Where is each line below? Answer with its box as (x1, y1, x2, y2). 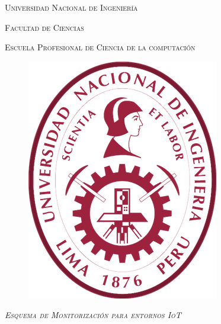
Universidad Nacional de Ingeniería (5, 1, 138, 13)
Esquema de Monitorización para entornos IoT (5, 309, 181, 321)
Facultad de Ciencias (5, 21, 84, 33)
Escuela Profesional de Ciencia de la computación (5, 41, 196, 53)
